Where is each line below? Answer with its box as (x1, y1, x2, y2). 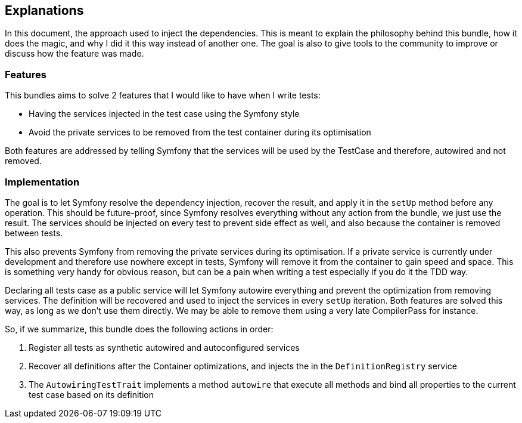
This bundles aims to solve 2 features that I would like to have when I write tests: (5, 90, 321, 101)
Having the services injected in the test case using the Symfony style (29, 109, 300, 119)
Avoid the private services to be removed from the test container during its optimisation (29, 127, 371, 138)
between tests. (5, 227, 63, 238)
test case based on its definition (29, 389, 154, 400)
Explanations (5, 3, 84, 18)
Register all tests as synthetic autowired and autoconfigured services (29, 342, 300, 353)
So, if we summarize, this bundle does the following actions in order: (5, 323, 274, 334)
